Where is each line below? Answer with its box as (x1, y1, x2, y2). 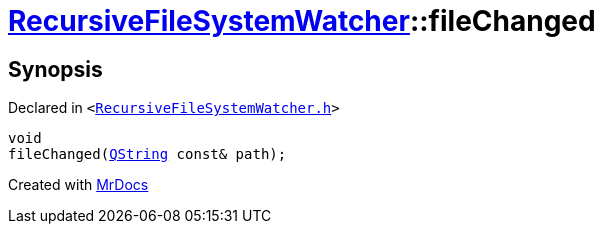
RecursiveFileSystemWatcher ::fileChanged (8, 4, 596, 38)
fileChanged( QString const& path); (8, 146, 287, 163)
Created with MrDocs (8, 176, 149, 194)
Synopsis (8, 56, 103, 82)
